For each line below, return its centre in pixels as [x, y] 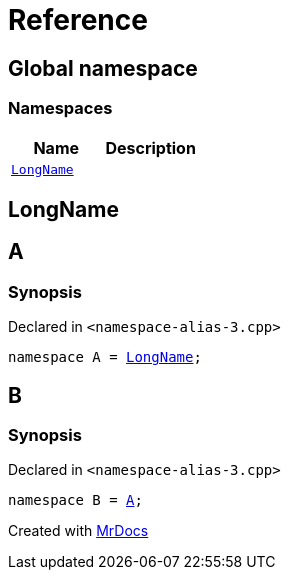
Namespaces [60, 108]
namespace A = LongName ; [105, 357]
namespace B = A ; [75, 500]
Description [150, 147]
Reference [78, 20]
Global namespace [103, 68]
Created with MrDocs [78, 531]
